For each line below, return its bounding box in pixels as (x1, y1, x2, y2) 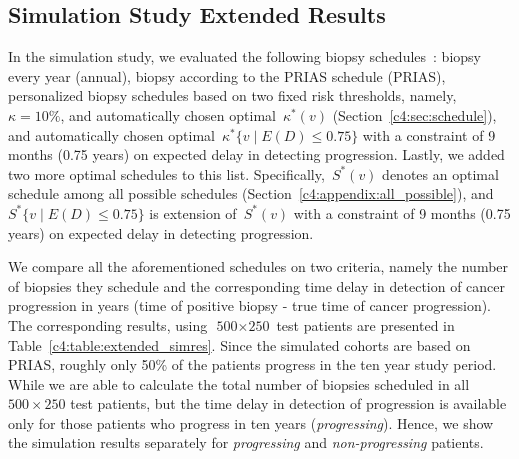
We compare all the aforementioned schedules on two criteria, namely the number (8, 256, 509, 277)
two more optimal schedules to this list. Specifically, (8, 163, 325, 184)
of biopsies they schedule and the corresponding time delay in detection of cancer (8, 275, 506, 296)
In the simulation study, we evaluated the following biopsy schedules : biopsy (8, 46, 481, 67)
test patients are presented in (276, 314, 455, 335)
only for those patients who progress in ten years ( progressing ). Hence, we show (8, 412, 494, 433)
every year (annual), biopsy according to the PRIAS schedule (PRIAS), (8, 65, 446, 86)
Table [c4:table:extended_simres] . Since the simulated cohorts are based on (8, 334, 471, 355)
